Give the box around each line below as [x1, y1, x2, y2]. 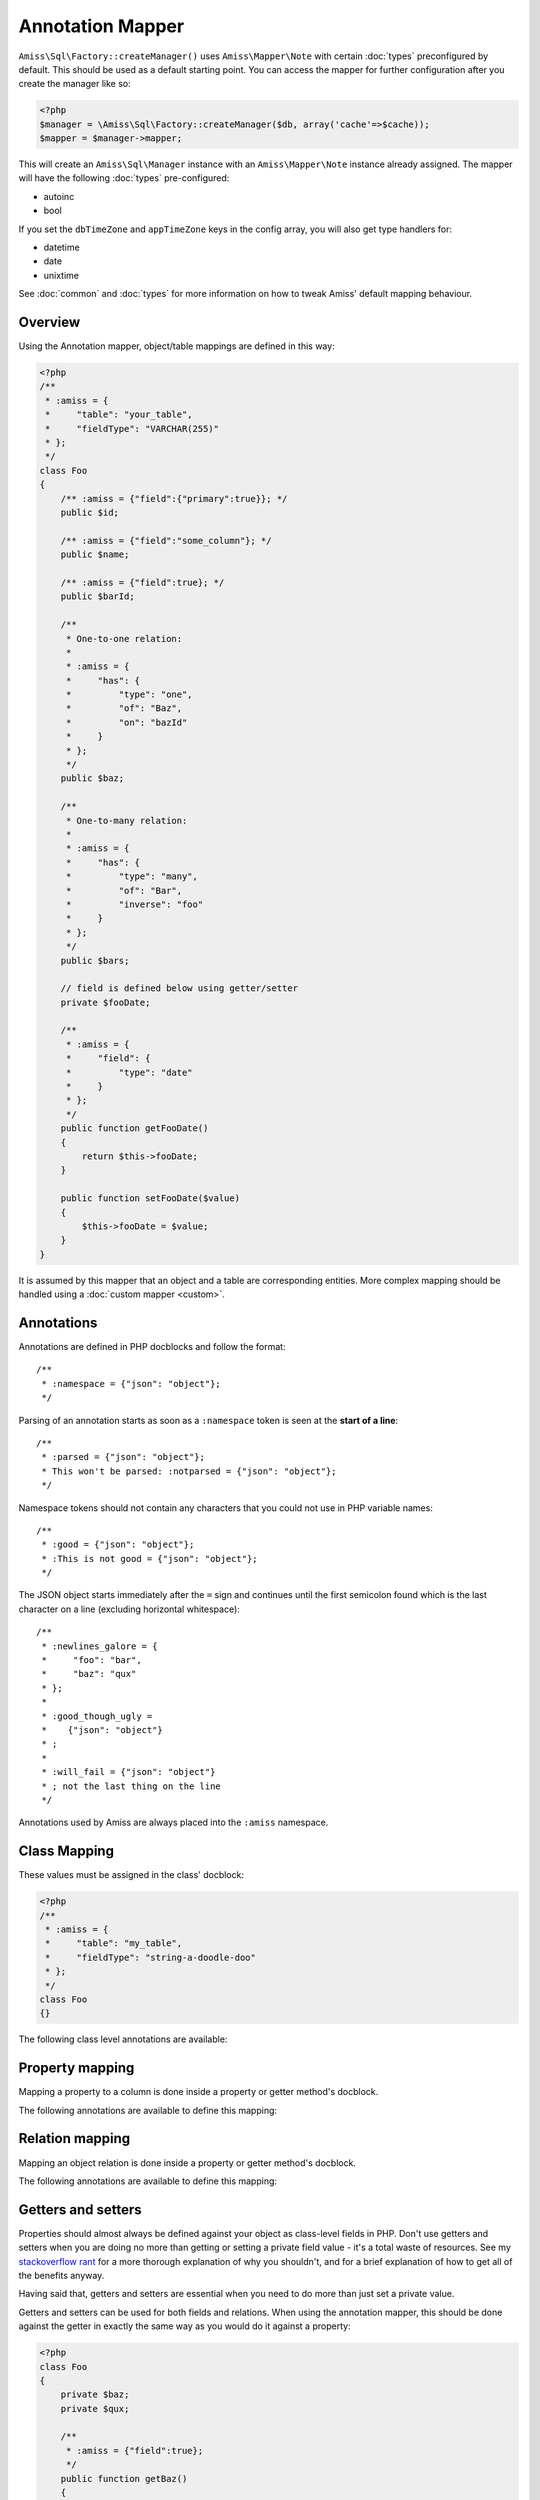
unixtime [43, 269, 80, 281]
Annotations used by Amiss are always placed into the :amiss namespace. [18, 1816, 329, 1829]
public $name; [60, 549, 130, 560]
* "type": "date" [65, 1066, 194, 1078]
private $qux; [60, 2403, 130, 2414]
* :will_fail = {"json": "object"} [41, 1766, 216, 1778]
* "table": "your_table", [45, 409, 194, 420]
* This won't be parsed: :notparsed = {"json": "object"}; [41, 1465, 337, 1477]
